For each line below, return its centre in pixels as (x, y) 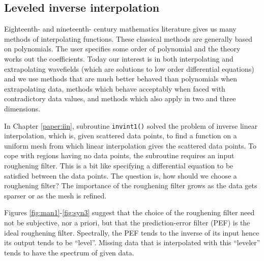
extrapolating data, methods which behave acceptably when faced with (115, 88)
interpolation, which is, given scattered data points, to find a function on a (121, 136)
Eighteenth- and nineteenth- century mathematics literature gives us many (120, 29)
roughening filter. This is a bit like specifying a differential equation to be (119, 165)
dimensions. (22, 108)
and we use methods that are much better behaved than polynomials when (121, 79)
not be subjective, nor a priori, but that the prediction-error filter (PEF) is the (127, 222)
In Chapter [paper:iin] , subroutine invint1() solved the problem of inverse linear (131, 125)
